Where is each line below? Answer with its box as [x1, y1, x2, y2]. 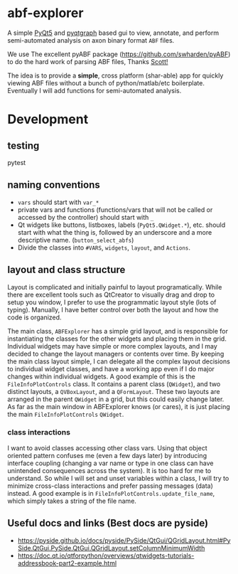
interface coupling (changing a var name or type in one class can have [7, 459, 215, 467]
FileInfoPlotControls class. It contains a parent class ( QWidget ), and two [7, 379, 221, 388]
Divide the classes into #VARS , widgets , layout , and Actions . [17, 243, 190, 252]
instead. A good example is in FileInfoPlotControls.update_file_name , [7, 489, 215, 497]
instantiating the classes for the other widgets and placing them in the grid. [7, 334, 227, 343]
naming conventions [7, 179, 101, 191]
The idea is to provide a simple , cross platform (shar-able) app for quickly [7, 71, 224, 80]
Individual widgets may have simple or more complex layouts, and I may [7, 341, 218, 350]
